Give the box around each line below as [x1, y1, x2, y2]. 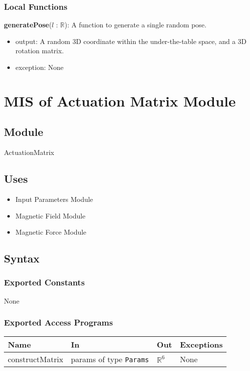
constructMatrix [8, 353, 64, 365]
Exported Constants [4, 276, 85, 288]
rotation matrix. [15, 45, 64, 56]
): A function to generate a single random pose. [65, 20, 206, 30]
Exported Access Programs [4, 316, 113, 328]
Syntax [4, 251, 40, 266]
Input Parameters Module [15, 194, 93, 204]
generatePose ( [4, 20, 52, 30]
